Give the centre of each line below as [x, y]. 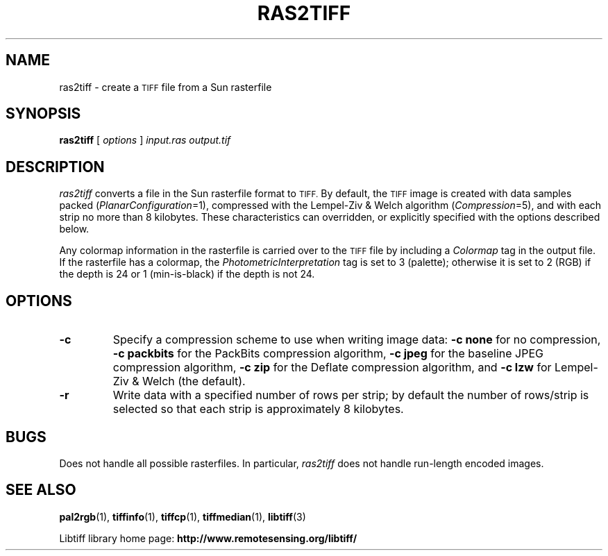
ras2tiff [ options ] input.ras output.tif [145, 140]
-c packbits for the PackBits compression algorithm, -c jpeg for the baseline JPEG [328, 354]
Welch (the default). [194, 381]
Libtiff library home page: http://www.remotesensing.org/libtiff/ [208, 538]
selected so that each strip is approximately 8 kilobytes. [258, 409]
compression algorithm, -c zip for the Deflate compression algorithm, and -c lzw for [332, 368]
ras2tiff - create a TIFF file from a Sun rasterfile [166, 87]
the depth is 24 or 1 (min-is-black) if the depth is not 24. [187, 274]
